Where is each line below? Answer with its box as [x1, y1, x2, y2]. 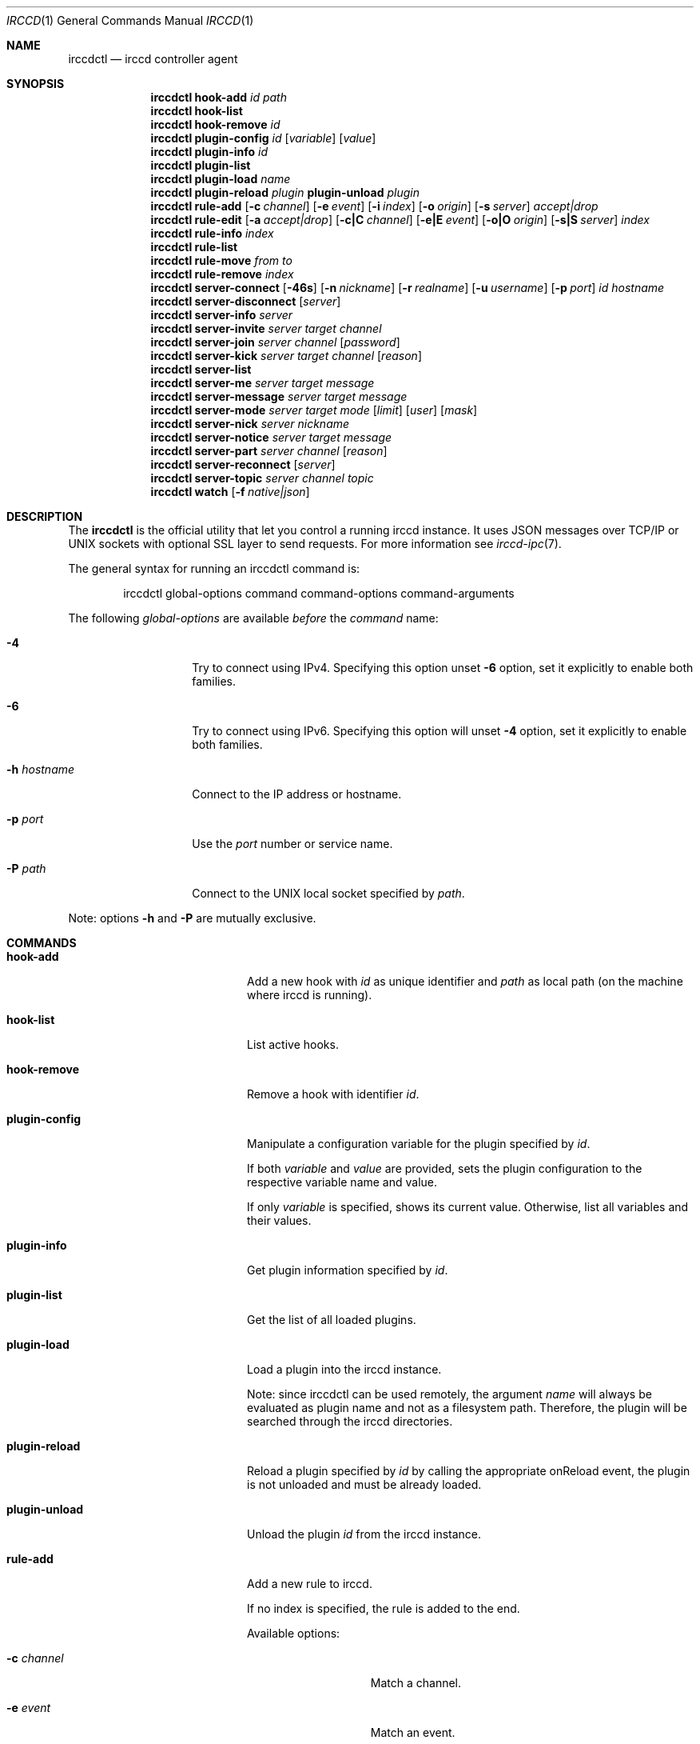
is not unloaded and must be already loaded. [247, 1478, 482, 1491]
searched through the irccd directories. [247, 1414, 453, 1428]
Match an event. [370, 1726, 455, 1739]
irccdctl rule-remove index [150, 267, 294, 281]
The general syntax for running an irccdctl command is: [68, 562, 360, 575]
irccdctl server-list [150, 362, 252, 376]
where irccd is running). [247, 988, 372, 1002]
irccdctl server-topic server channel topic [150, 471, 374, 485]
